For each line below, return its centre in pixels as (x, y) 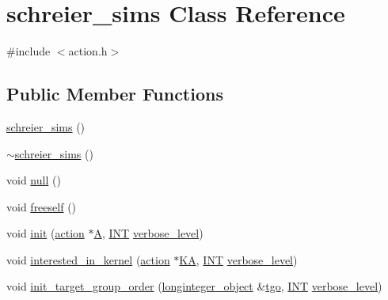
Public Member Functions (115, 94)
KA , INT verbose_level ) (238, 259)
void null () (34, 180)
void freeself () (42, 206)
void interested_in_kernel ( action (88, 259)
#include (29, 51)
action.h (88, 51)
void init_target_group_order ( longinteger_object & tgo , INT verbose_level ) (194, 286)
